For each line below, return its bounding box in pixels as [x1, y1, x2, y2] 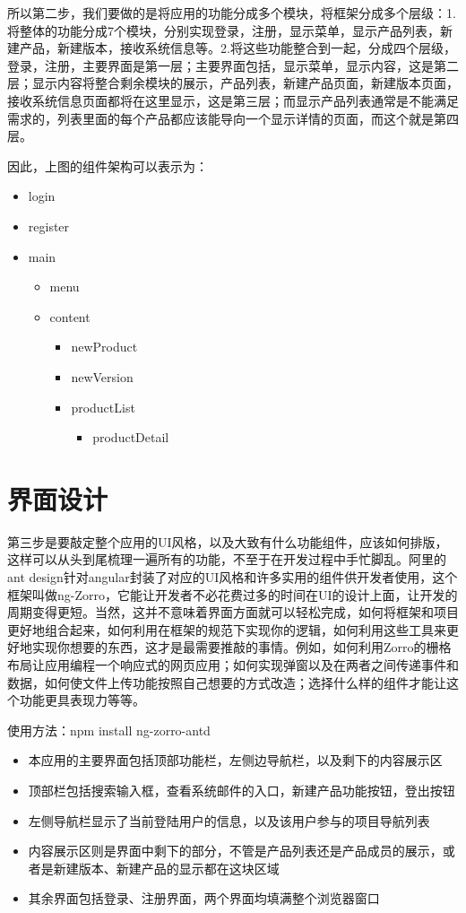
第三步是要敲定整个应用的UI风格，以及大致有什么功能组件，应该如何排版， [7, 532, 448, 551]
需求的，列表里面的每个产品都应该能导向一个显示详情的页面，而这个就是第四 [7, 109, 459, 127]
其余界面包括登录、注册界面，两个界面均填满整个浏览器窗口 [28, 889, 380, 908]
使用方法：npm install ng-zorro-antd [7, 720, 211, 739]
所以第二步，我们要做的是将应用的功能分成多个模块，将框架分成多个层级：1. [7, 4, 456, 22]
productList [71, 397, 135, 416]
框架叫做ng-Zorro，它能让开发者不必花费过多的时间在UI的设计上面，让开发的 [7, 585, 458, 604]
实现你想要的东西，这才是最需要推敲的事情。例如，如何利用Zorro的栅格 [31, 638, 452, 656]
